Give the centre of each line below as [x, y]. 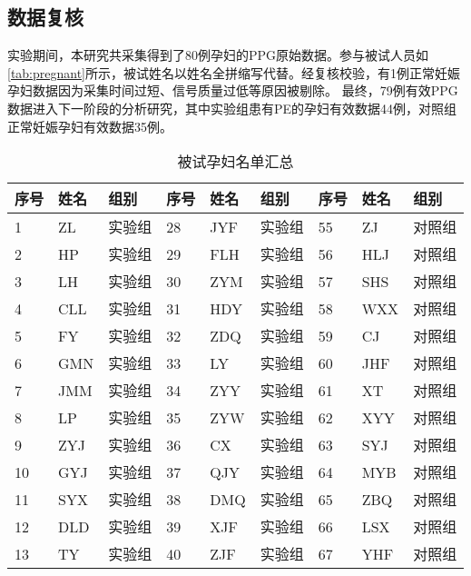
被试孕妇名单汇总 [235, 162]
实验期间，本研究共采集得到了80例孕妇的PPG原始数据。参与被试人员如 [218, 55]
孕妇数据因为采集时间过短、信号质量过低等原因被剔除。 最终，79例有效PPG [233, 90]
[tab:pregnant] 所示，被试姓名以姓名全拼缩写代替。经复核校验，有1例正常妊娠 [234, 72]
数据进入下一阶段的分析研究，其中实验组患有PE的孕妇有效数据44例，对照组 [232, 108]
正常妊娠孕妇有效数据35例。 [90, 126]
